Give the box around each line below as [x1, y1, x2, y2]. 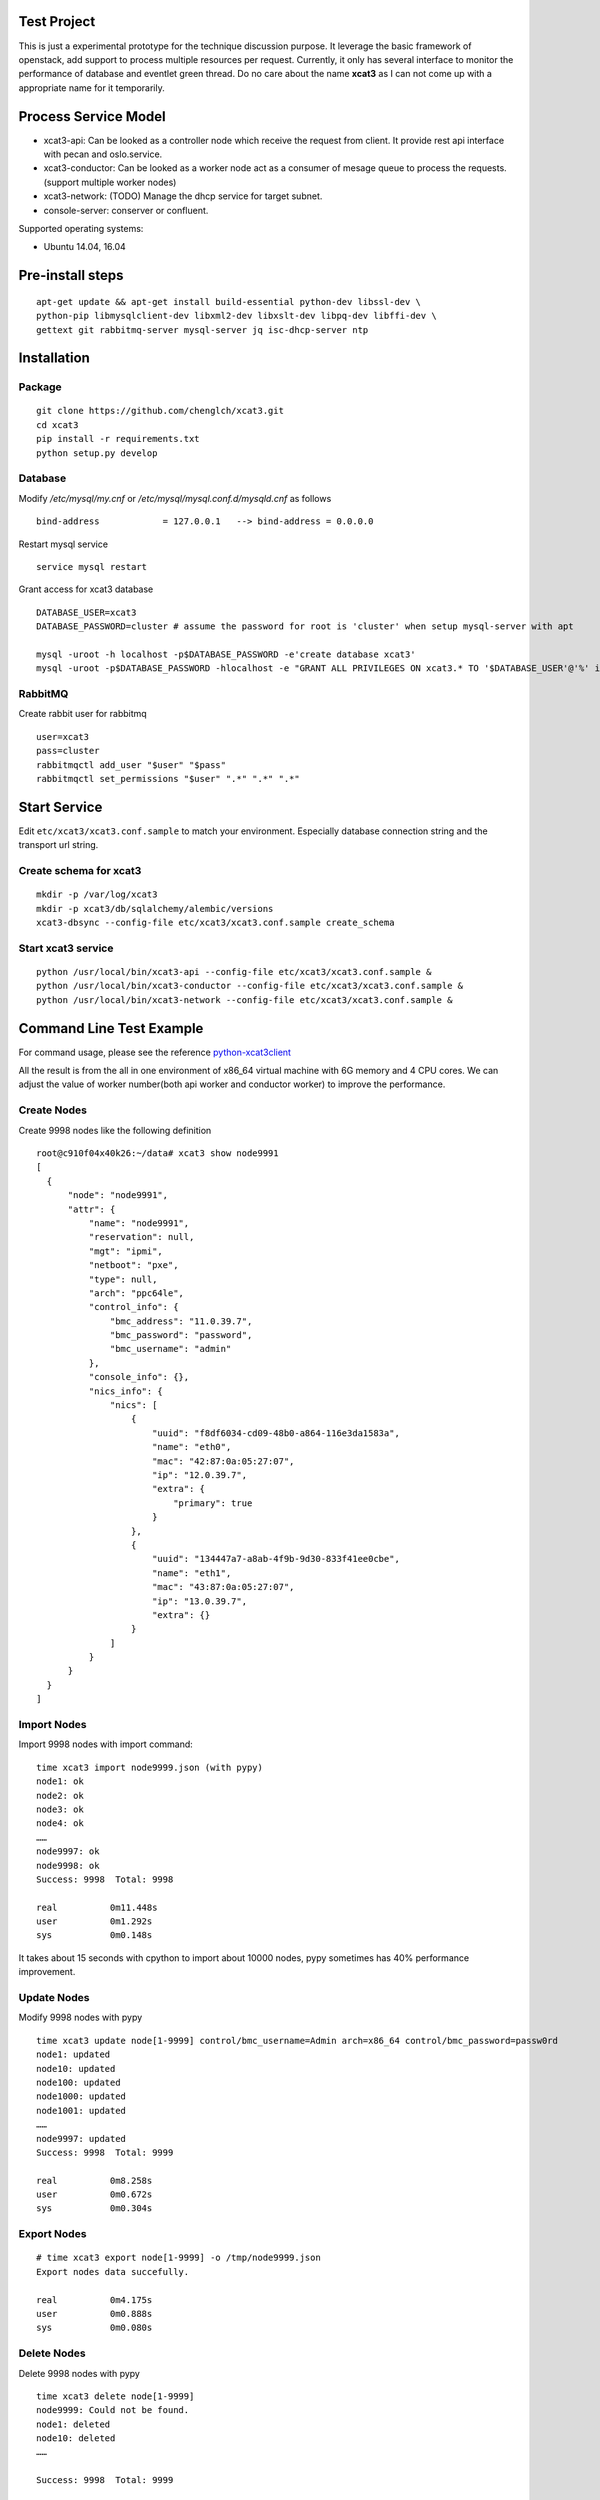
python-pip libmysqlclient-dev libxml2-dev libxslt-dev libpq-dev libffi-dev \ [36, 310, 437, 322]
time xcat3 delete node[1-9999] [36, 2390, 195, 2402]
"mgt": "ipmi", [88, 1245, 164, 1257]
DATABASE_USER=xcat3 [36, 606, 137, 618]
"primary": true [173, 1497, 253, 1509]
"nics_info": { [88, 1385, 164, 1397]
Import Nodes [18, 1718, 87, 1731]
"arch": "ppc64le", [88, 1287, 185, 1299]
